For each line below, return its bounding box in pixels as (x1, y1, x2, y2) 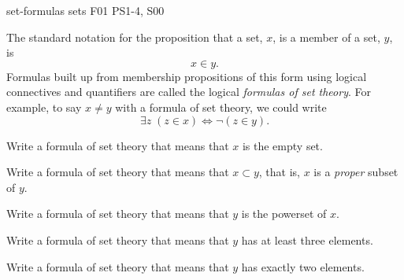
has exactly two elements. (241, 258, 365, 274)
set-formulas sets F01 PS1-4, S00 (6, 2, 165, 18)
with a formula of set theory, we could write (115, 98, 327, 115)
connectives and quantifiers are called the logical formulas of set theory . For (6, 83, 371, 100)
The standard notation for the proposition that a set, (6, 28, 263, 45)
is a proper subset (313, 164, 398, 180)
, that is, (258, 164, 301, 180)
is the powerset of (241, 205, 327, 222)
